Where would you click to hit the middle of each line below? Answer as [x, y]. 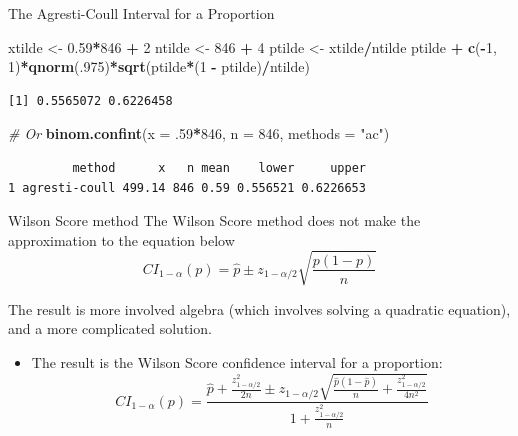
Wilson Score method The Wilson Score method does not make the [214, 220]
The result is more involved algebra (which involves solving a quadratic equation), [259, 308]
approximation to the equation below [121, 239]
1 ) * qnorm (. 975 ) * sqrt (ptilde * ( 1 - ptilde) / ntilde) [159, 66]
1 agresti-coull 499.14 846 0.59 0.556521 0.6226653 [187, 187]
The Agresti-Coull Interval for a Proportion [141, 13]
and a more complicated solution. [110, 328]
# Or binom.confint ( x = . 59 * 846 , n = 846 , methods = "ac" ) [199, 133]
